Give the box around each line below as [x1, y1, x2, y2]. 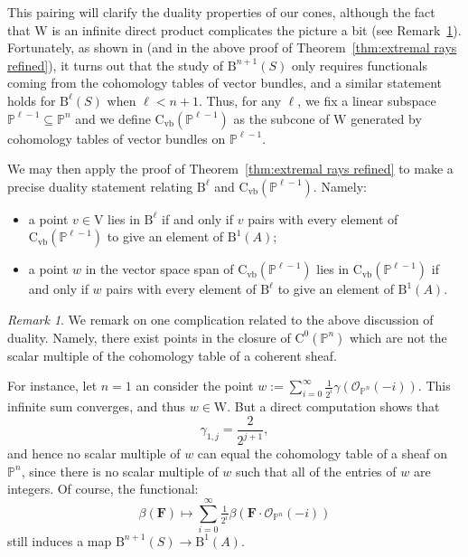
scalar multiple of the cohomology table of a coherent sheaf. [7, 345, 337, 364]
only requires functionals [292, 55, 428, 74]
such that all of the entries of [236, 461, 397, 480]
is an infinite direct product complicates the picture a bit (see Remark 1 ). [51, 20, 462, 39]
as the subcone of [233, 109, 330, 127]
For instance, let [7, 376, 98, 395]
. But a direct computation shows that [227, 397, 440, 415]
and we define [75, 109, 151, 127]
